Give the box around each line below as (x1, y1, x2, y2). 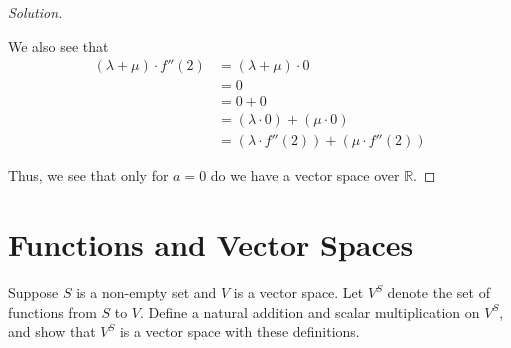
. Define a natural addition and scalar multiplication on (140, 301, 480, 322)
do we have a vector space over (210, 165, 400, 186)
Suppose (8, 282, 59, 303)
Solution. (8, 2, 63, 22)
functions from (8, 301, 97, 322)
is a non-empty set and (76, 282, 217, 303)
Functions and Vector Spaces (8, 224, 414, 265)
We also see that (8, 35, 109, 56)
